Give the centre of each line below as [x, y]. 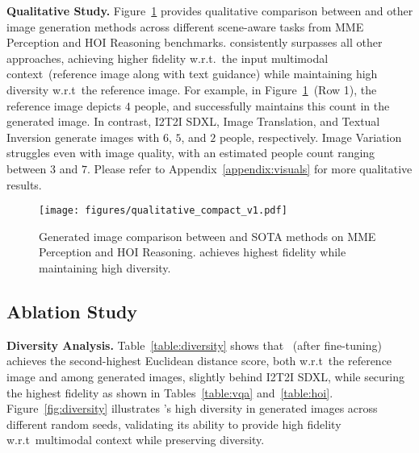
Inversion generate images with [83, 137]
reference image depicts [64, 105]
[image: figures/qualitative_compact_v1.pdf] [163, 211]
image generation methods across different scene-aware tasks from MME [185, 26]
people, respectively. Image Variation [310, 137]
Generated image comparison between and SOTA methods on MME [207, 236]
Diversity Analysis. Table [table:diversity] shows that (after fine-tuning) [194, 345]
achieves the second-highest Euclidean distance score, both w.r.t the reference [199, 361]
